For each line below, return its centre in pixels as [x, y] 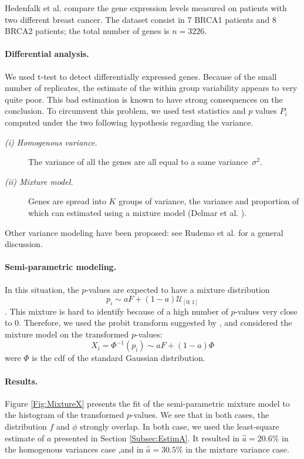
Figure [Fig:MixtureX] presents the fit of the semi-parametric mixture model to [147, 403]
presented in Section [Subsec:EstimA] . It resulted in [147, 438]
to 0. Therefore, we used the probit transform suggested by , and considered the [148, 323]
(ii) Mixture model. [39, 181]
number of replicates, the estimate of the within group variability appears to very [151, 88]
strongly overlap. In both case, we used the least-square [180, 426]
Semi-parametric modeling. [61, 267]
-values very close [266, 311]
